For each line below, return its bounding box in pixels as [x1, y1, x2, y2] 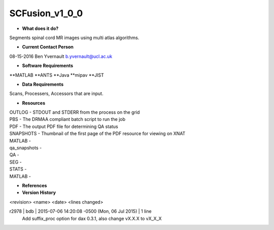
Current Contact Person [22, 44, 74, 50]
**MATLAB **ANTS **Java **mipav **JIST [9, 72, 104, 78]
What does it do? [22, 25, 59, 31]
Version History [22, 189, 56, 195]
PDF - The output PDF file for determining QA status [9, 123, 119, 129]
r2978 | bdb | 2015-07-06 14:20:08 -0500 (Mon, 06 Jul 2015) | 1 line [9, 208, 152, 214]
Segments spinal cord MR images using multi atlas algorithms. [9, 35, 140, 41]
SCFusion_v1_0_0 [9, 8, 83, 19]
